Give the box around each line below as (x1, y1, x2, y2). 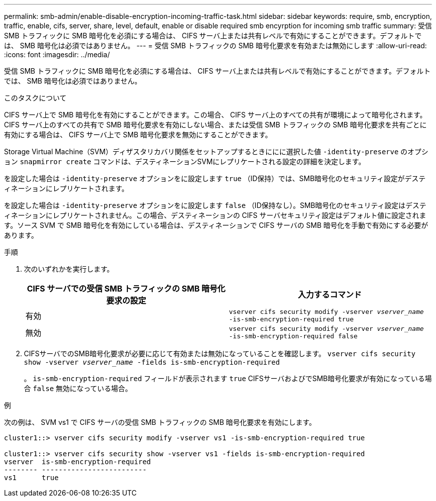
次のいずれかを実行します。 (24, 265, 114, 273)
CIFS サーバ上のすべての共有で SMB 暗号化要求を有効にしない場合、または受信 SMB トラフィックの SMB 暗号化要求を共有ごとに (4, 120, 427, 129)
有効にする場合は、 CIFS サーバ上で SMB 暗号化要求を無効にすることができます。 (4, 130, 272, 139)
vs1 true (4, 474, 59, 482)
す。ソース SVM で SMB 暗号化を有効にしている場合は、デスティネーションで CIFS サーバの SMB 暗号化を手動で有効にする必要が (4, 221, 428, 229)
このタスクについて (4, 94, 67, 102)
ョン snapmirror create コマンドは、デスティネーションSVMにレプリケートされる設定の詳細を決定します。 (4, 157, 365, 166)
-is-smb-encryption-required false (229, 332, 358, 340)
